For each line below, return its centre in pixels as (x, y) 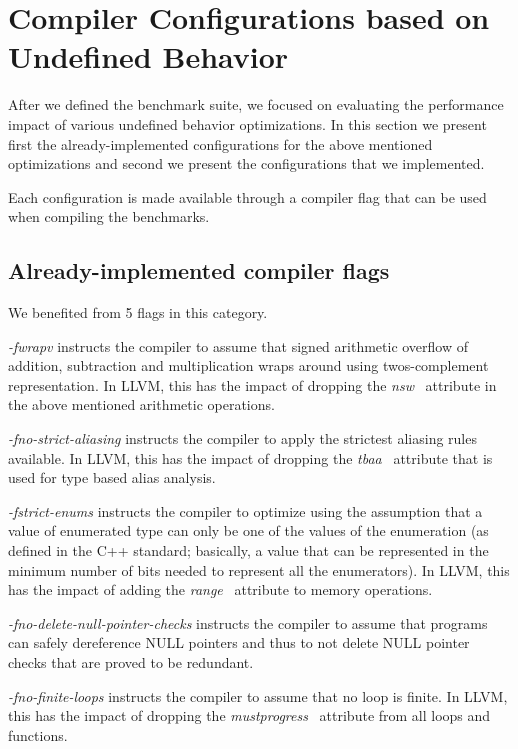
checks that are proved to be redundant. (131, 661)
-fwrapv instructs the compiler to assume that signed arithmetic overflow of (238, 345)
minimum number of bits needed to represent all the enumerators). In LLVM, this (259, 569)
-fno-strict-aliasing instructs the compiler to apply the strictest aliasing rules (242, 438)
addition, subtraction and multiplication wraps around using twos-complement (248, 365)
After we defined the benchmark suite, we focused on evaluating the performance (256, 104)
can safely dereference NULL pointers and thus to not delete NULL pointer (239, 642)
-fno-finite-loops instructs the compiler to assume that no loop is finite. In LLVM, (258, 695)
